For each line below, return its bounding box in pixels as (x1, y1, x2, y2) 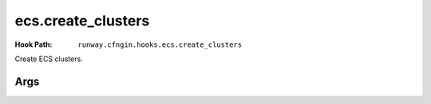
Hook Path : (14, 40, 53, 49)
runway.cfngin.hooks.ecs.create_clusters (77, 40, 243, 49)
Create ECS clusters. (14, 54, 83, 64)
